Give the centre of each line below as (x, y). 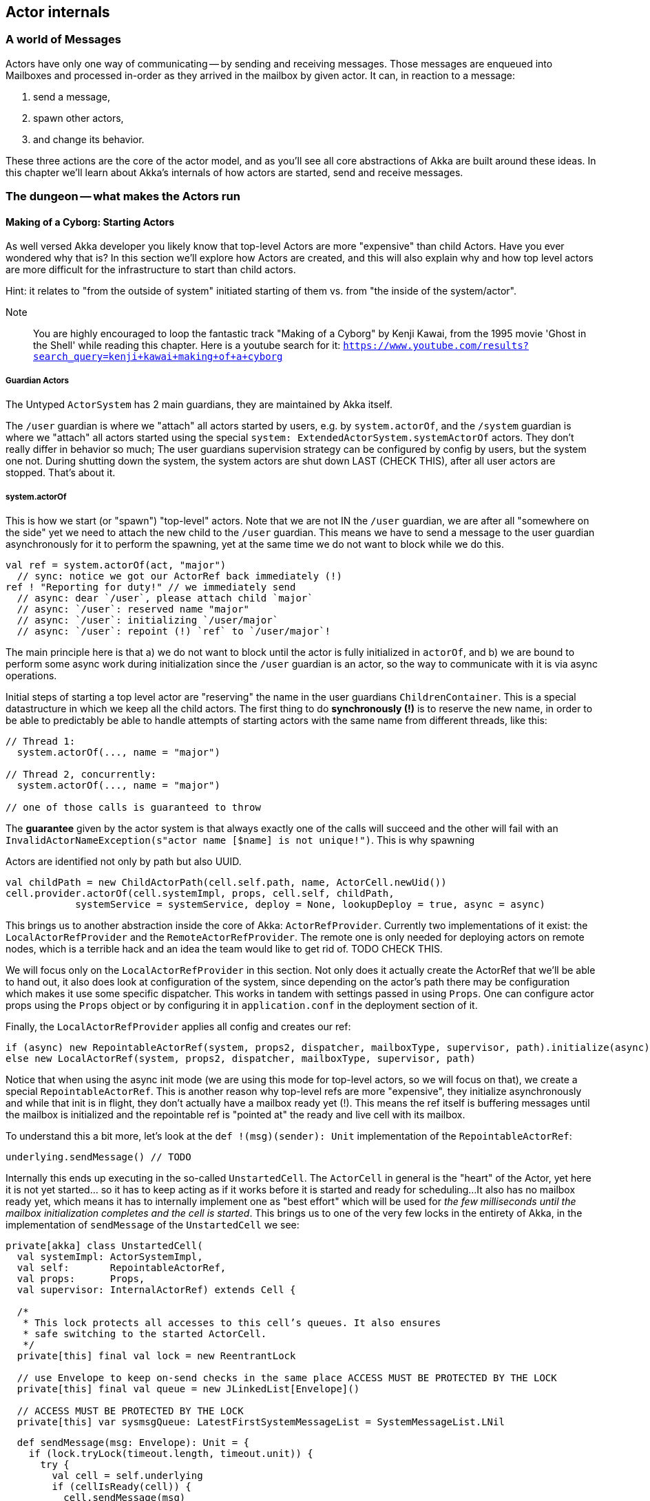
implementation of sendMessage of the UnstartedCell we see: (153, 1224)
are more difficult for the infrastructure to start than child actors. (151, 270)
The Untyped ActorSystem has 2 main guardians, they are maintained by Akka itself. (199, 405)
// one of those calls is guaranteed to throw (133, 807)
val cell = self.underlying (127, 1475)
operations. (31, 675)
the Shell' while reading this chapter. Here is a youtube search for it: (187, 345)
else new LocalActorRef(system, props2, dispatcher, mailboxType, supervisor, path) (241, 1058)
